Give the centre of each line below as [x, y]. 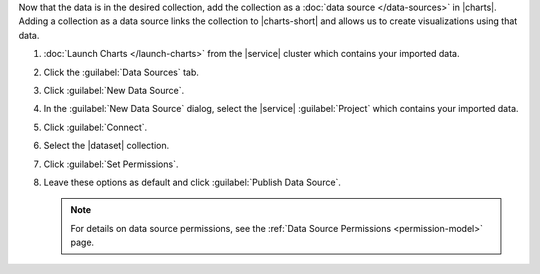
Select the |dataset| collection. [106, 146]
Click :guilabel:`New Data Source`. [114, 90]
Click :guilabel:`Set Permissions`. [111, 164]
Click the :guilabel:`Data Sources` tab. [121, 72]
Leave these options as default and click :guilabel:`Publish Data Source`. [192, 182]
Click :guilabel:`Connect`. [95, 127]
